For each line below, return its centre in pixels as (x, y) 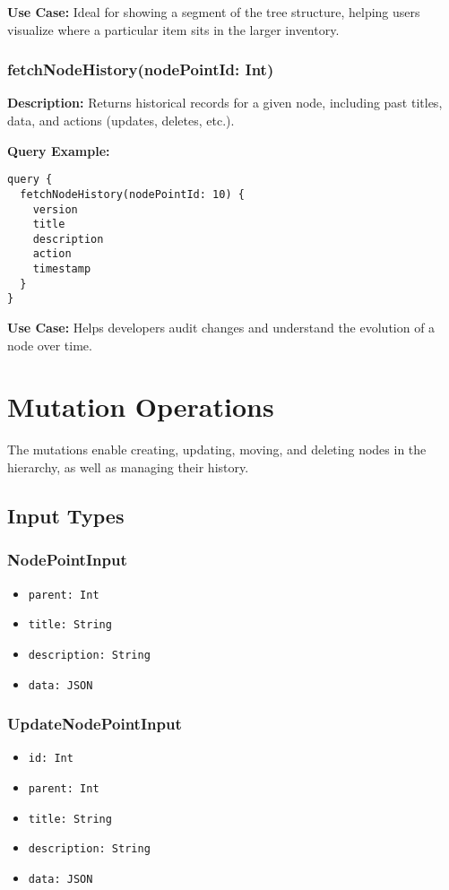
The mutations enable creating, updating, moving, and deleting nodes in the (217, 449)
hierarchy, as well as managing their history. (128, 467)
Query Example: (59, 150)
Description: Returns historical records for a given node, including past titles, (225, 103)
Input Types (66, 515)
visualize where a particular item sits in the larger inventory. (173, 29)
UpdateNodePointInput (95, 724)
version (55, 209)
